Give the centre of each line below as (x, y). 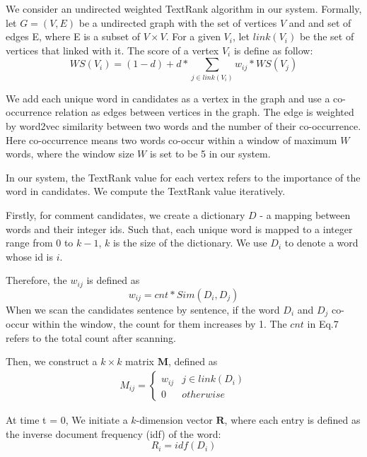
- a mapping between (305, 214)
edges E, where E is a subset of (73, 36)
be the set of (327, 36)
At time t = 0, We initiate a (67, 420)
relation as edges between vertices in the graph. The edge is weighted (204, 112)
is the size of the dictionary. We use (190, 243)
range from (29, 243)
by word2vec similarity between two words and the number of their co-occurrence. (183, 125)
